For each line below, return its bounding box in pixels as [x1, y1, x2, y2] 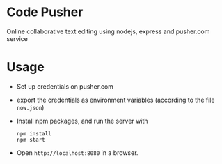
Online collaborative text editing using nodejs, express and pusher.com [6, 27, 210, 36]
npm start [16, 136, 46, 143]
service [6, 34, 29, 43]
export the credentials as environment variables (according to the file [16, 96, 215, 104]
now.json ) [16, 103, 45, 112]
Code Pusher [6, 4, 84, 20]
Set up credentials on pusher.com [16, 82, 114, 91]
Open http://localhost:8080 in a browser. [16, 148, 138, 157]
